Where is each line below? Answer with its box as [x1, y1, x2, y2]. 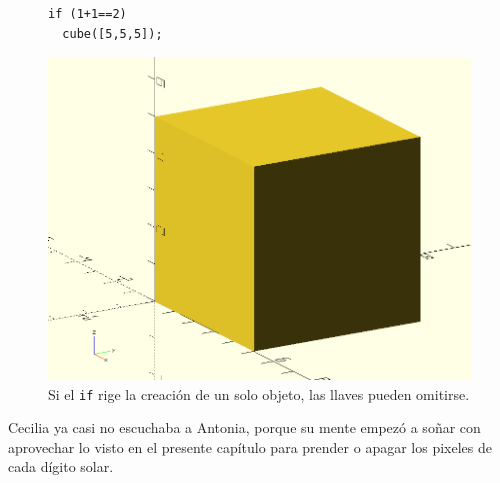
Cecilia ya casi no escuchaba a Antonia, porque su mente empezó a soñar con [8, 417, 481, 438]
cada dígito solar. [8, 456, 114, 477]
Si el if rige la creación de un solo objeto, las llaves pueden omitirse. [48, 383, 470, 404]
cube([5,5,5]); [62, 26, 163, 41]
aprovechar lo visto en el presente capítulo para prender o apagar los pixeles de [8, 436, 492, 457]
